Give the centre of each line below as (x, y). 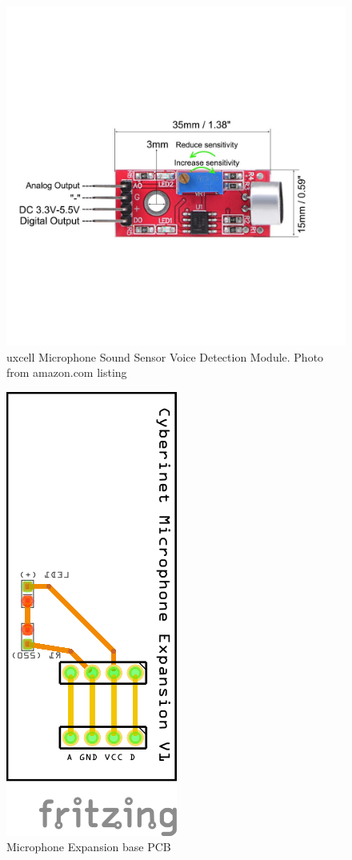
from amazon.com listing (67, 372)
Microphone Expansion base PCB (89, 847)
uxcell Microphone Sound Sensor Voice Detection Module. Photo (165, 356)
